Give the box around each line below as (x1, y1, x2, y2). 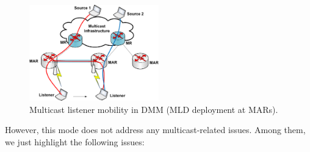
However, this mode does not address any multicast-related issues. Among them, (5, 123, 306, 136)
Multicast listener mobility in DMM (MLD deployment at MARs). (29, 103, 278, 115)
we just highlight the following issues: (5, 135, 145, 148)
